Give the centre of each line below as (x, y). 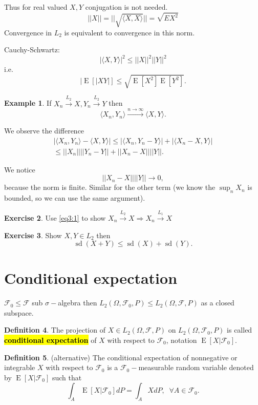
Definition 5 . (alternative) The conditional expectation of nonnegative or (121, 357)
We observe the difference (44, 131)
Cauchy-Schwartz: (32, 50)
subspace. (19, 312)
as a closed (218, 303)
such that (67, 377)
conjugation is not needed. (126, 7)
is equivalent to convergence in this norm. (130, 32)
